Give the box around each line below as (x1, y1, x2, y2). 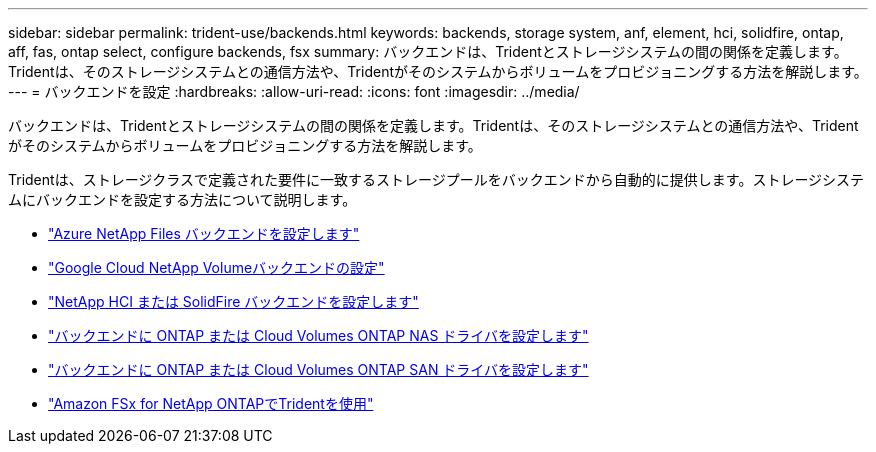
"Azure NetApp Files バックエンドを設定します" (48, 225, 360, 242)
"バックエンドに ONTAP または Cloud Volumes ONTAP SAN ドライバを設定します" (48, 361, 589, 378)
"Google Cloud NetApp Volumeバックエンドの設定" (48, 259, 385, 276)
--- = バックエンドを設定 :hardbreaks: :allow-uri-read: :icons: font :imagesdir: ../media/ (8, 83, 580, 100)
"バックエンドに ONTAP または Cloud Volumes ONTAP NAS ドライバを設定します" (48, 327, 589, 344)
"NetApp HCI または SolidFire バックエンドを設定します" (48, 293, 419, 310)
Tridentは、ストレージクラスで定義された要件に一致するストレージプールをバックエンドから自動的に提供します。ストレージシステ (8, 171, 865, 188)
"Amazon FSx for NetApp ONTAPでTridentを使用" (48, 395, 374, 412)
